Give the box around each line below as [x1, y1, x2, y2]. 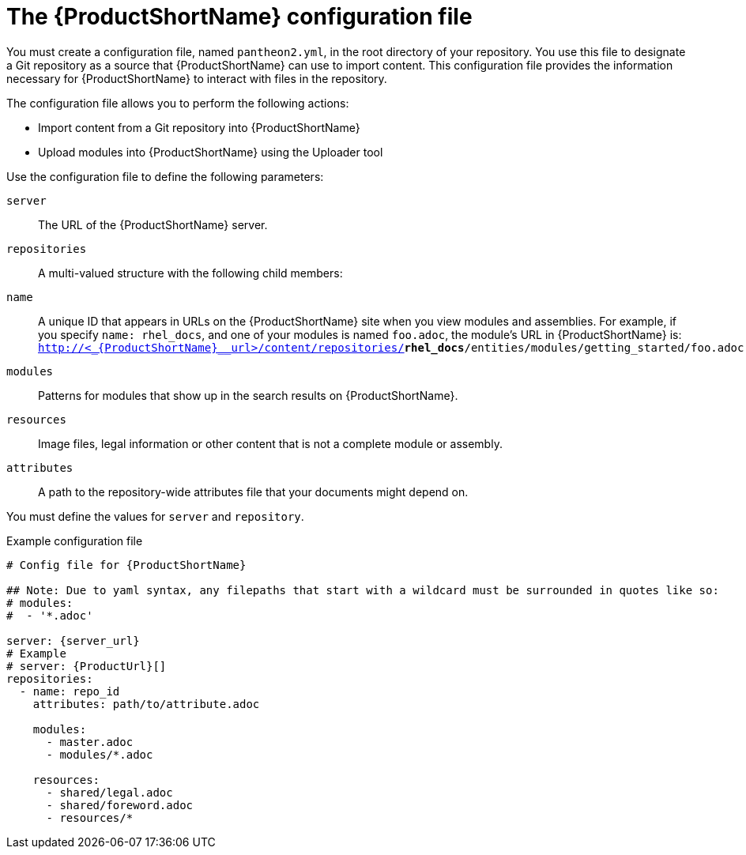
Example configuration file [6, 533, 143, 548]
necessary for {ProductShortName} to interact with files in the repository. [6, 71, 387, 85]
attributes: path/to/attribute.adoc [32, 697, 260, 710]
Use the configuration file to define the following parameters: [6, 169, 324, 183]
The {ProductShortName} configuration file [6, 3, 473, 30]
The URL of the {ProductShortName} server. [38, 217, 268, 232]
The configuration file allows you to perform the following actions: [6, 96, 349, 110]
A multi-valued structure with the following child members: [38, 266, 343, 280]
